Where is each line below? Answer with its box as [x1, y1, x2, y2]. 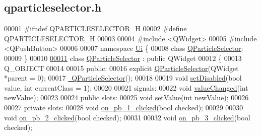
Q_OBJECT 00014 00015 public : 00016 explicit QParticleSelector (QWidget [4, 62, 239, 73]
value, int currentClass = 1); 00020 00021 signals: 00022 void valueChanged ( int [4, 82, 248, 93]
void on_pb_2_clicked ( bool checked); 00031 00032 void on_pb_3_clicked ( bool [4, 112, 250, 122]
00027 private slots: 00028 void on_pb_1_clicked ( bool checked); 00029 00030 [4, 102, 243, 112]
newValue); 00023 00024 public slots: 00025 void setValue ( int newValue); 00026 [4, 92, 249, 103]
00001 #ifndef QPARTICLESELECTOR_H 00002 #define [4, 23, 187, 34]
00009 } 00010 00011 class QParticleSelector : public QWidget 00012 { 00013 [4, 52, 242, 63]
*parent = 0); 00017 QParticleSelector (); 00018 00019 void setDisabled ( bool [4, 73, 242, 83]
